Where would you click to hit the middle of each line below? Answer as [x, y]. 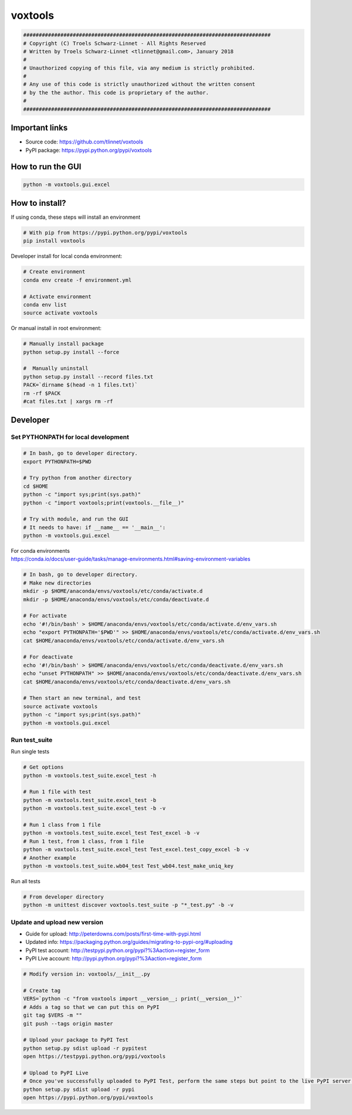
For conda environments [40, 551]
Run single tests [30, 752]
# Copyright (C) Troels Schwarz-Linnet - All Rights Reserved [114, 43]
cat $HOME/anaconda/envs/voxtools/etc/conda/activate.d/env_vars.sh [124, 640]
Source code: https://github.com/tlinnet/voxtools [84, 142]
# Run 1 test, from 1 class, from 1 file [84, 841]
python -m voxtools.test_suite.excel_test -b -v [94, 808]
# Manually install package [63, 344]
